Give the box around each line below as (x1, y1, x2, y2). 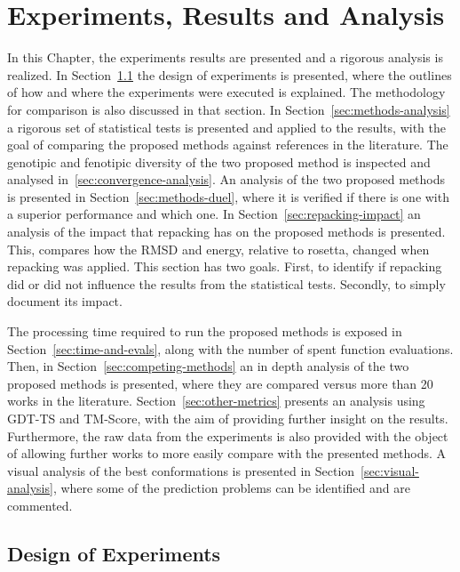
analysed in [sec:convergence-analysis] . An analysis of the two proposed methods (7, 170, 446, 189)
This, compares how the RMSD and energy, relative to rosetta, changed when (7, 239, 430, 258)
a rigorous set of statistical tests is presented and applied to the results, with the (7, 117, 447, 136)
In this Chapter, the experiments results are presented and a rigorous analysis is (7, 48, 443, 67)
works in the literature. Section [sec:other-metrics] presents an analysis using (7, 391, 425, 410)
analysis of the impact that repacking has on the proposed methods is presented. (7, 222, 446, 241)
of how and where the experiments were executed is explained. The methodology (7, 83, 446, 101)
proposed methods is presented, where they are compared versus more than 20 (7, 374, 433, 392)
